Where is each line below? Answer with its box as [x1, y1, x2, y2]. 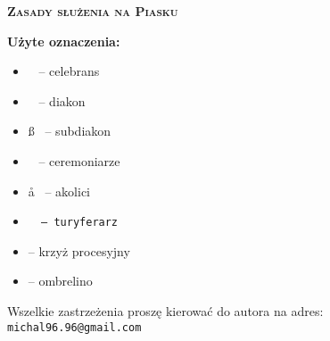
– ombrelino [28, 271, 93, 290]
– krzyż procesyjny [28, 241, 130, 260]
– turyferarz [41, 216, 119, 229]
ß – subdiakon [28, 121, 111, 140]
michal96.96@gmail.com [7, 320, 142, 334]
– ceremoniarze [38, 151, 120, 170]
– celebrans [38, 62, 100, 80]
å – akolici [28, 181, 91, 200]
